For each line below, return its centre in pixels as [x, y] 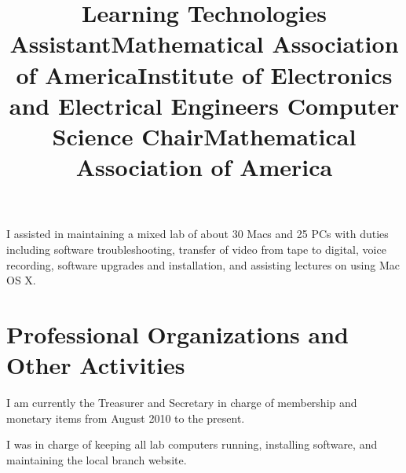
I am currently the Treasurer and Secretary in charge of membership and [182, 402]
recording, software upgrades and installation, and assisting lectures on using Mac [203, 264]
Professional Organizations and [177, 334]
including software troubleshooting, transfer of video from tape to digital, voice [196, 249]
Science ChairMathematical [204, 136]
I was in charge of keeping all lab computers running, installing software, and [192, 444]
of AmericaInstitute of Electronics [204, 74]
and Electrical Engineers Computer [204, 105]
